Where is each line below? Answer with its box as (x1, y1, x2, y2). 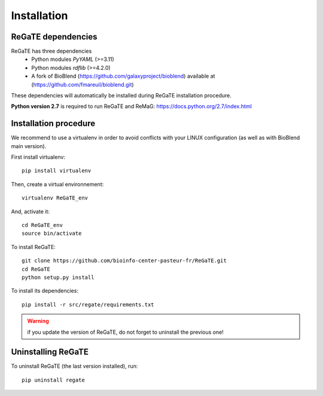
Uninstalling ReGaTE (11, 347, 89, 357)
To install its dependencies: (11, 287, 79, 294)
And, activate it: (11, 208, 50, 215)
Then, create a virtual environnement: (11, 180, 104, 188)
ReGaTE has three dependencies (11, 48, 92, 55)
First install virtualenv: (11, 154, 66, 161)
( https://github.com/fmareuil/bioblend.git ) (31, 81, 134, 88)
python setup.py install (22, 274, 95, 281)
